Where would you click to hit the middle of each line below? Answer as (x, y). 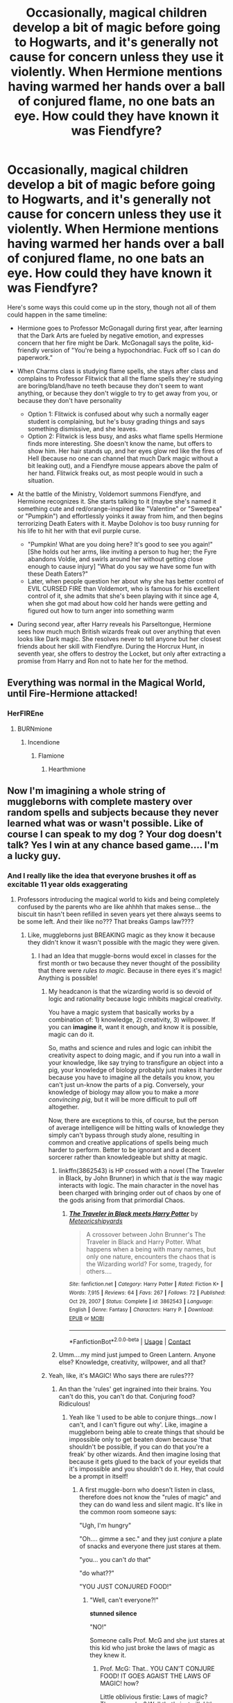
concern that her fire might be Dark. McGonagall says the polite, (109, 342)
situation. (41, 480)
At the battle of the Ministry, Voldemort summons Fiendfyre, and (109, 494)
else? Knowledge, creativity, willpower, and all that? (132, 1362)
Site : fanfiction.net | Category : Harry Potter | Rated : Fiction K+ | (146, 1284)
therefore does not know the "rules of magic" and (150, 1497)
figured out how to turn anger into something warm (101, 610)
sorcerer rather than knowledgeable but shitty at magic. (128, 1157)
